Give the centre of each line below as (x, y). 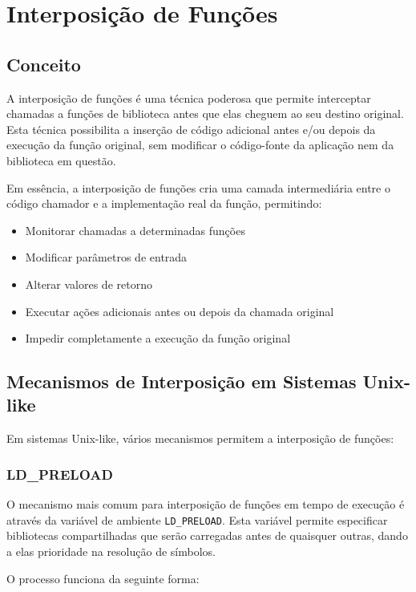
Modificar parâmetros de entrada (106, 257)
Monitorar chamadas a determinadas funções (135, 230)
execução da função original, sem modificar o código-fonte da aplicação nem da (200, 145)
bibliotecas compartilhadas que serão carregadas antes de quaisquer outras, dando (207, 535)
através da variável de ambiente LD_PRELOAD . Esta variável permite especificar (197, 519)
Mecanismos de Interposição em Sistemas (182, 381)
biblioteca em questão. (61, 160)
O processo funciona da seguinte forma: (103, 578)
